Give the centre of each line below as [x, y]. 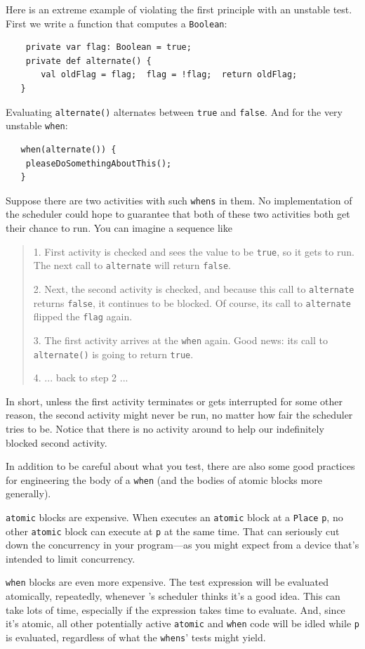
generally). [28, 493]
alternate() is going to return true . [113, 354]
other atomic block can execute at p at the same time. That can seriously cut [173, 531]
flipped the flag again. [83, 316]
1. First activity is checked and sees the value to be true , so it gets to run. [194, 251]
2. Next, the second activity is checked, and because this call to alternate [194, 288]
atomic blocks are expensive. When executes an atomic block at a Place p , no [174, 517]
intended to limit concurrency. [71, 558]
